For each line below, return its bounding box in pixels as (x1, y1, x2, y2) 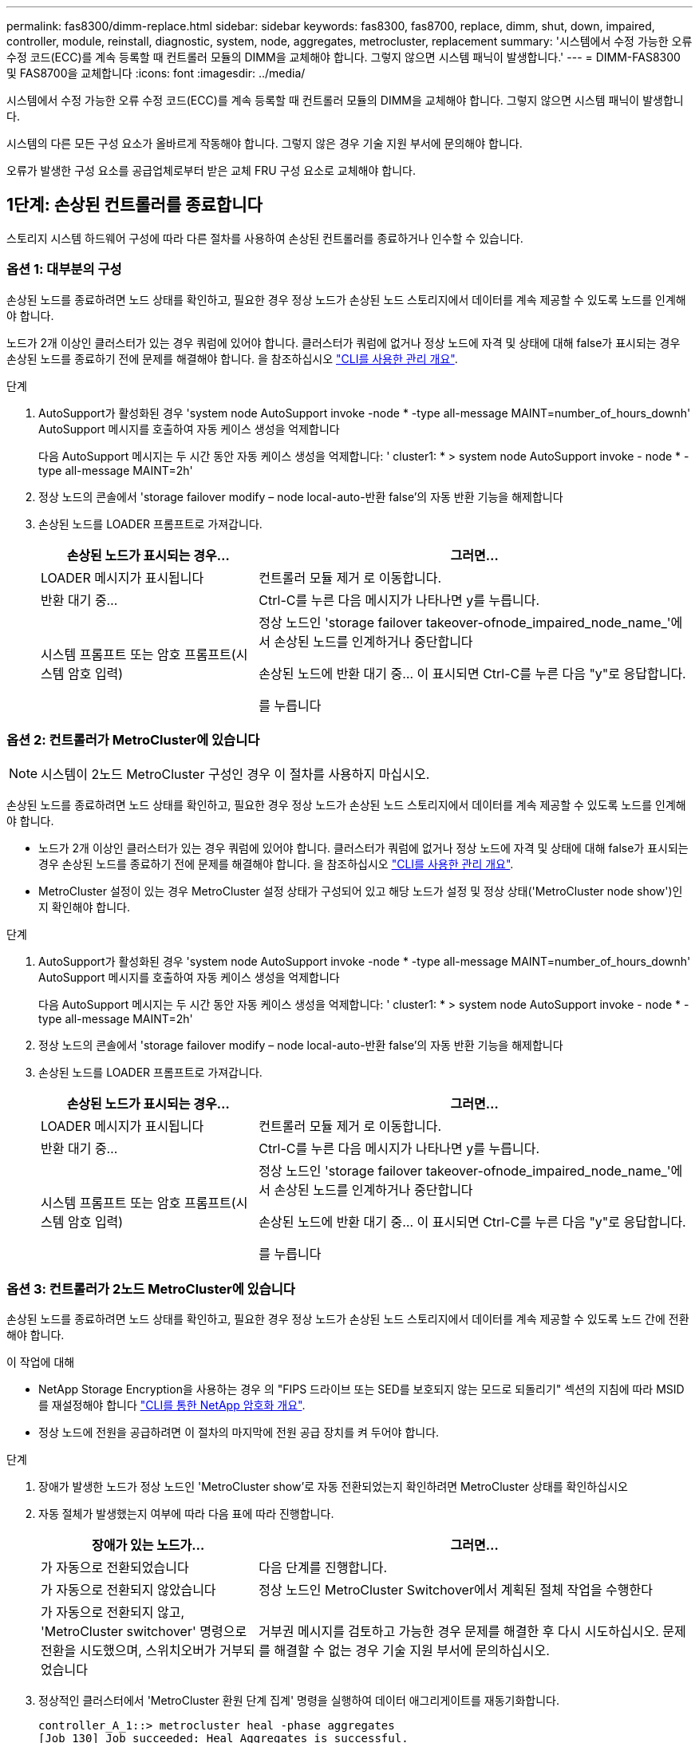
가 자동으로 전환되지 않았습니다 (41, 1582, 216, 1599)
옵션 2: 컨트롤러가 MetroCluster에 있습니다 (6, 731, 260, 748)
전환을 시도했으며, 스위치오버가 (41, 1642, 216, 1659)
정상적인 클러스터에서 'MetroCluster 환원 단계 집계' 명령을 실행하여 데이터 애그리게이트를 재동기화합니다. (38, 1694, 559, 1708)
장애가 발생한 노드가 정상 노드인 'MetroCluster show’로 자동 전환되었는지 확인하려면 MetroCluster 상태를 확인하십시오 (38, 1480, 628, 1494)
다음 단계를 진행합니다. (259, 1559, 388, 1576)
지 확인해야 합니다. (38, 900, 130, 915)
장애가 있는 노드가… (91, 1537, 205, 1554)
